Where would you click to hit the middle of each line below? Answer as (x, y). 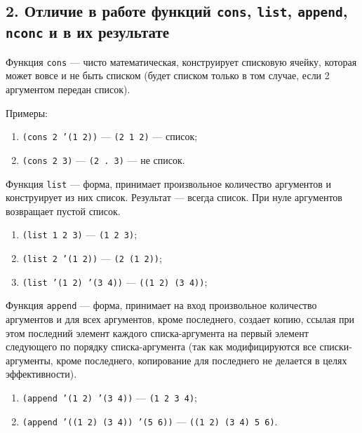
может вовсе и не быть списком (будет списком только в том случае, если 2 (168, 75)
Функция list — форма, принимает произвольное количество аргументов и (169, 183)
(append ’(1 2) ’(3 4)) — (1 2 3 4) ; (109, 397)
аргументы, (29, 360)
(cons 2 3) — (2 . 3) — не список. (103, 159)
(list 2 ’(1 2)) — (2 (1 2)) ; (92, 258)
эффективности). (41, 374)
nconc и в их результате (88, 32)
